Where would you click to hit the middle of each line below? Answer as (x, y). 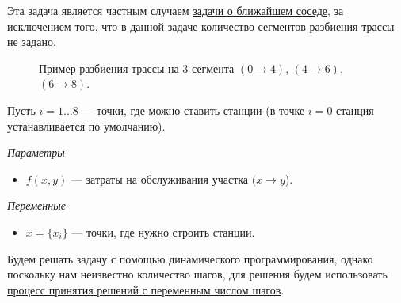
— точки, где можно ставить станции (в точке (193, 110)
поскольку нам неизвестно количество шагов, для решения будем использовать (197, 274)
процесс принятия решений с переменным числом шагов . (146, 289)
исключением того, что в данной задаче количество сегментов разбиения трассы (201, 26)
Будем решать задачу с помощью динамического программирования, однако (190, 258)
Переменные (36, 205)
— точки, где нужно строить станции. (163, 231)
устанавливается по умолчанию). (86, 125)
